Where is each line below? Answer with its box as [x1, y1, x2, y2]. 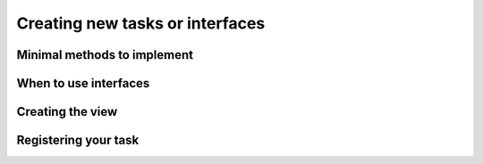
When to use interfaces [16, 76, 150, 91]
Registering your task [16, 133, 140, 148]
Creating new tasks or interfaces [16, 13, 266, 33]
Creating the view [16, 104, 118, 119]
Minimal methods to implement [16, 47, 194, 62]
